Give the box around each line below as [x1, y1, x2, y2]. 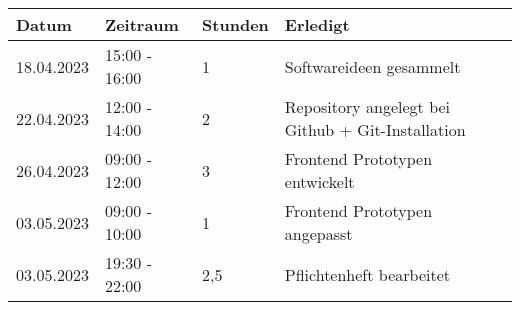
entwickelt [284, 170, 355, 193]
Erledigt [284, 13, 350, 36]
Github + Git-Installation [284, 118, 466, 141]
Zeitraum [104, 13, 179, 36]
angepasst [284, 222, 353, 245]
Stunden [202, 13, 269, 36]
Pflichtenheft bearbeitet [284, 262, 450, 286]
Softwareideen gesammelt [284, 54, 461, 78]
